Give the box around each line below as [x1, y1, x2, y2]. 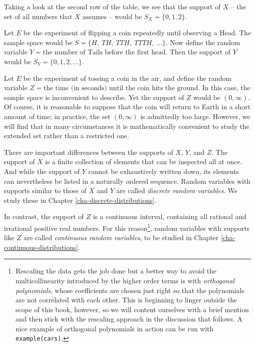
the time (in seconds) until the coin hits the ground [43, 85, 198, 92]
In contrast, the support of [4, 211, 84, 222]
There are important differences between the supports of [4, 147, 173, 157]
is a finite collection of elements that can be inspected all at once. [45, 156, 242, 167]
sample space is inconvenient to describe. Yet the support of [4, 92, 184, 102]
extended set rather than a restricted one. [4, 130, 129, 141]
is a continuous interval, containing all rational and [93, 211, 247, 222]
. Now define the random [166, 37, 240, 47]
